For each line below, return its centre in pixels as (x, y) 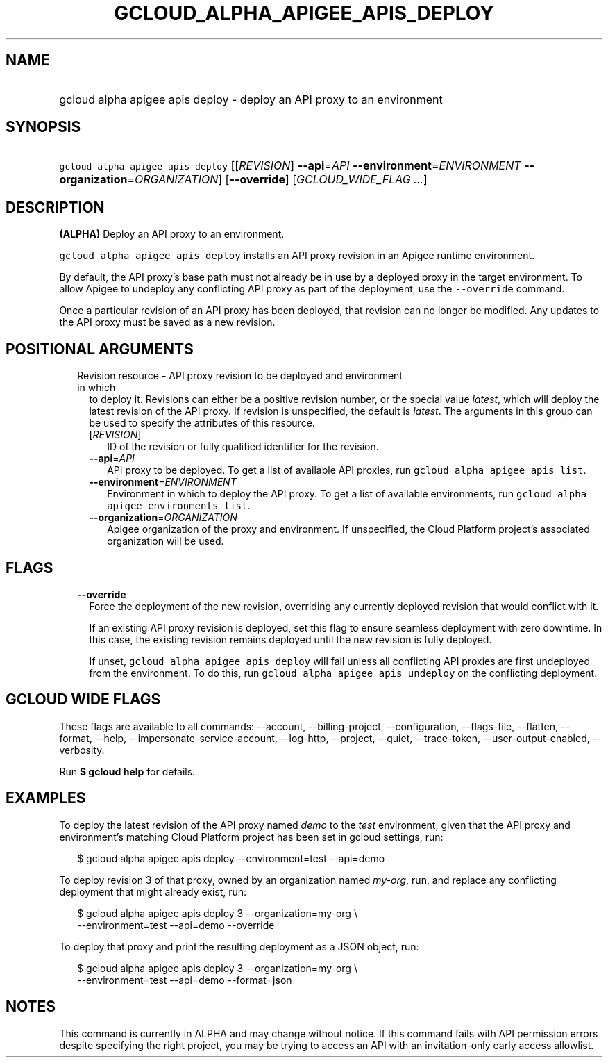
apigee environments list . (179, 506)
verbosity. (82, 750)
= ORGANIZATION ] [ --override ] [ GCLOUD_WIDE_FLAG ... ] (277, 180)
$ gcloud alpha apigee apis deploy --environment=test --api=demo (231, 858)
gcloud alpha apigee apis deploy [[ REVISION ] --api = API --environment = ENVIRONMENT (290, 166)
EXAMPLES (46, 798)
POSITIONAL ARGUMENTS (100, 349)
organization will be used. (166, 541)
